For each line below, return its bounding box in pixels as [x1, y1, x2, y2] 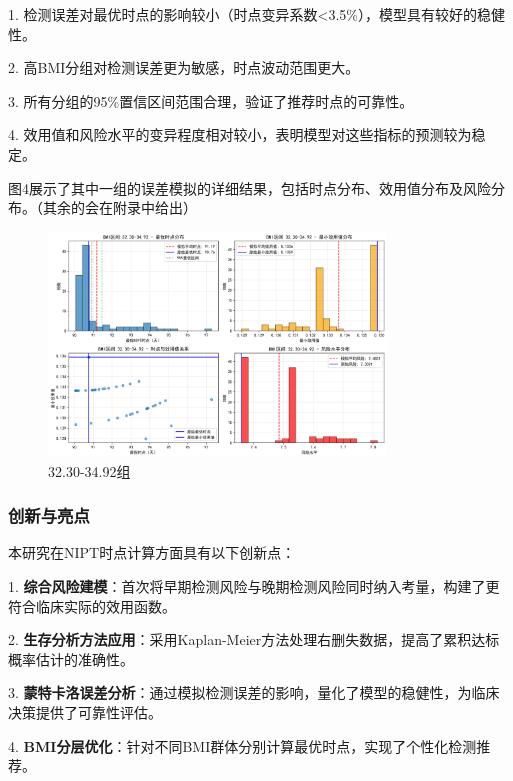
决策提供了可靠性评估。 [8, 701, 162, 722]
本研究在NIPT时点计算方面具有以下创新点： [8, 542, 296, 563]
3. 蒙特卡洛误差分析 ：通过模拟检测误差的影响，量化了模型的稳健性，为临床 [8, 682, 500, 703]
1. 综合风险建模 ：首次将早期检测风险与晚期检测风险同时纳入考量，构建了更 [8, 575, 500, 596]
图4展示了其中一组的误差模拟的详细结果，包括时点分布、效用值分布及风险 [8, 177, 491, 198]
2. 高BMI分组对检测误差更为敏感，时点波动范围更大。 [8, 57, 360, 78]
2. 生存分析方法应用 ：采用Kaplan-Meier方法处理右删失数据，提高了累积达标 [8, 629, 500, 650]
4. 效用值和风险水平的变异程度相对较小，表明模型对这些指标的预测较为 [8, 124, 472, 145]
